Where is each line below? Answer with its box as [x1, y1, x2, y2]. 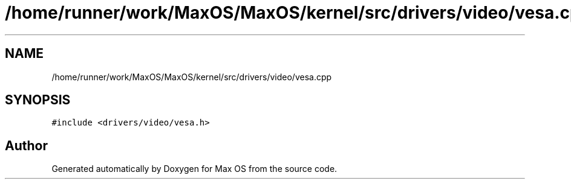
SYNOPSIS [5, 92, 71, 108]
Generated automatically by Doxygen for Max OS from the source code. [51, 163, 338, 174]
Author [5, 138, 48, 153]
